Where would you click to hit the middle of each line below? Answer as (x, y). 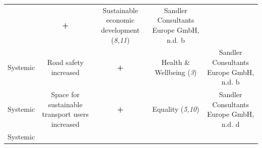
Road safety (65, 62)
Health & (176, 62)
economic (120, 20)
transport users (65, 114)
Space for (65, 94)
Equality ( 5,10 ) (176, 109)
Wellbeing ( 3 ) (176, 72)
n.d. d (231, 124)
